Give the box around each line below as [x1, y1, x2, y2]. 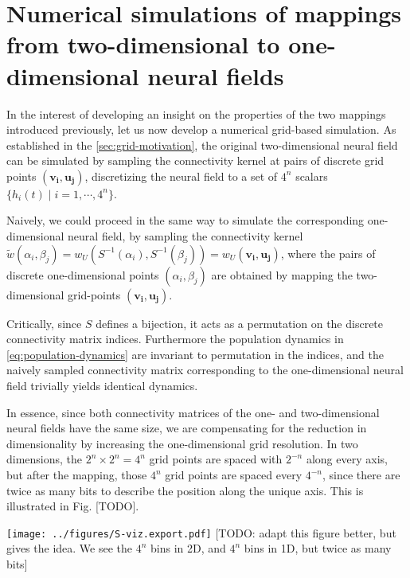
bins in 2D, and [150, 540, 226, 557]
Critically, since [6, 314, 82, 331]
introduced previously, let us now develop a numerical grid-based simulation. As [6, 121, 396, 138]
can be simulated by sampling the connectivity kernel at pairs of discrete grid [6, 152, 385, 169]
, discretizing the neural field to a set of [84, 167, 278, 184]
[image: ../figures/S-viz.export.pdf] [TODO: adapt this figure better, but [6, 524, 396, 541]
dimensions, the [6, 451, 83, 467]
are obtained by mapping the [211, 266, 353, 283]
